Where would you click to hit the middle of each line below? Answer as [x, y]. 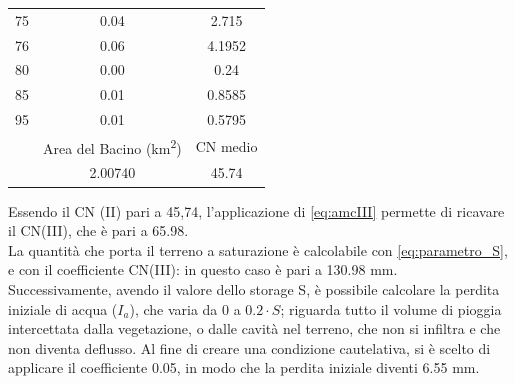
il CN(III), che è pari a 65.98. [98, 230]
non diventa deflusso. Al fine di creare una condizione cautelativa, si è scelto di [249, 347]
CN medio [226, 145]
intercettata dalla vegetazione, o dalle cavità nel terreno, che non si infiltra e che [254, 328]
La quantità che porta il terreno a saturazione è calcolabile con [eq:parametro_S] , [258, 249]
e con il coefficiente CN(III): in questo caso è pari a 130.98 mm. [203, 269]
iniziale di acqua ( [63, 308]
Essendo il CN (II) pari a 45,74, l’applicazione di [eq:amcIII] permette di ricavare [256, 210]
